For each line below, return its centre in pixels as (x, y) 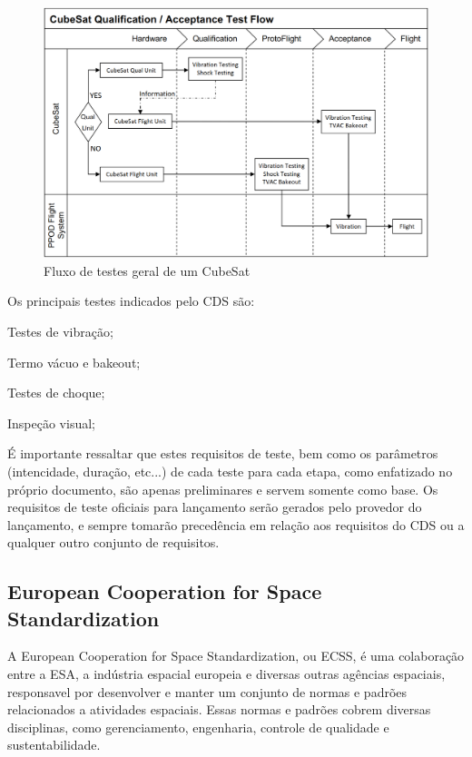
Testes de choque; (56, 393)
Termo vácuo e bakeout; (74, 362)
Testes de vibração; (60, 331)
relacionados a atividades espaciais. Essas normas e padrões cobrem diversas (219, 709)
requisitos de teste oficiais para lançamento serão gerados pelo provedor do (215, 507)
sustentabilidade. (54, 745)
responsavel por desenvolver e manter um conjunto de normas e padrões (207, 691)
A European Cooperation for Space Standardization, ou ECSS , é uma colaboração (236, 656)
